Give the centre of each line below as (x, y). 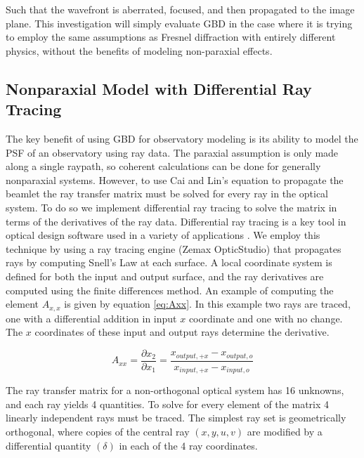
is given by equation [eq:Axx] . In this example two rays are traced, (207, 304)
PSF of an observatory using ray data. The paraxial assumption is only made (172, 152)
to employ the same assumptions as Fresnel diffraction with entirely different (171, 37)
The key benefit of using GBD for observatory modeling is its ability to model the (182, 138)
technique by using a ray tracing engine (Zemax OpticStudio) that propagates (174, 248)
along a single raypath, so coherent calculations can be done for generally (163, 166)
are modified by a (285, 432)
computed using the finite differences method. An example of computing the (170, 290)
